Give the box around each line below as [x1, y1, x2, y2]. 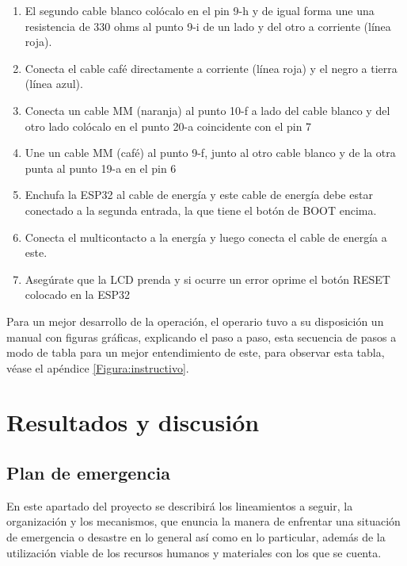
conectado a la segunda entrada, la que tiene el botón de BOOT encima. [25, 201, 377, 218]
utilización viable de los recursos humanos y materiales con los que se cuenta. [6, 544, 382, 560]
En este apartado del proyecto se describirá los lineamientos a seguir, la [6, 497, 353, 514]
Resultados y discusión [6, 406, 260, 438]
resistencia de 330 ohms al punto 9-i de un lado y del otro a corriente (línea [25, 17, 391, 34]
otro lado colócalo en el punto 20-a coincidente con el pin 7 [25, 117, 312, 134]
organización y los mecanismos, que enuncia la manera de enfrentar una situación [6, 513, 401, 530]
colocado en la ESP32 [25, 286, 131, 303]
